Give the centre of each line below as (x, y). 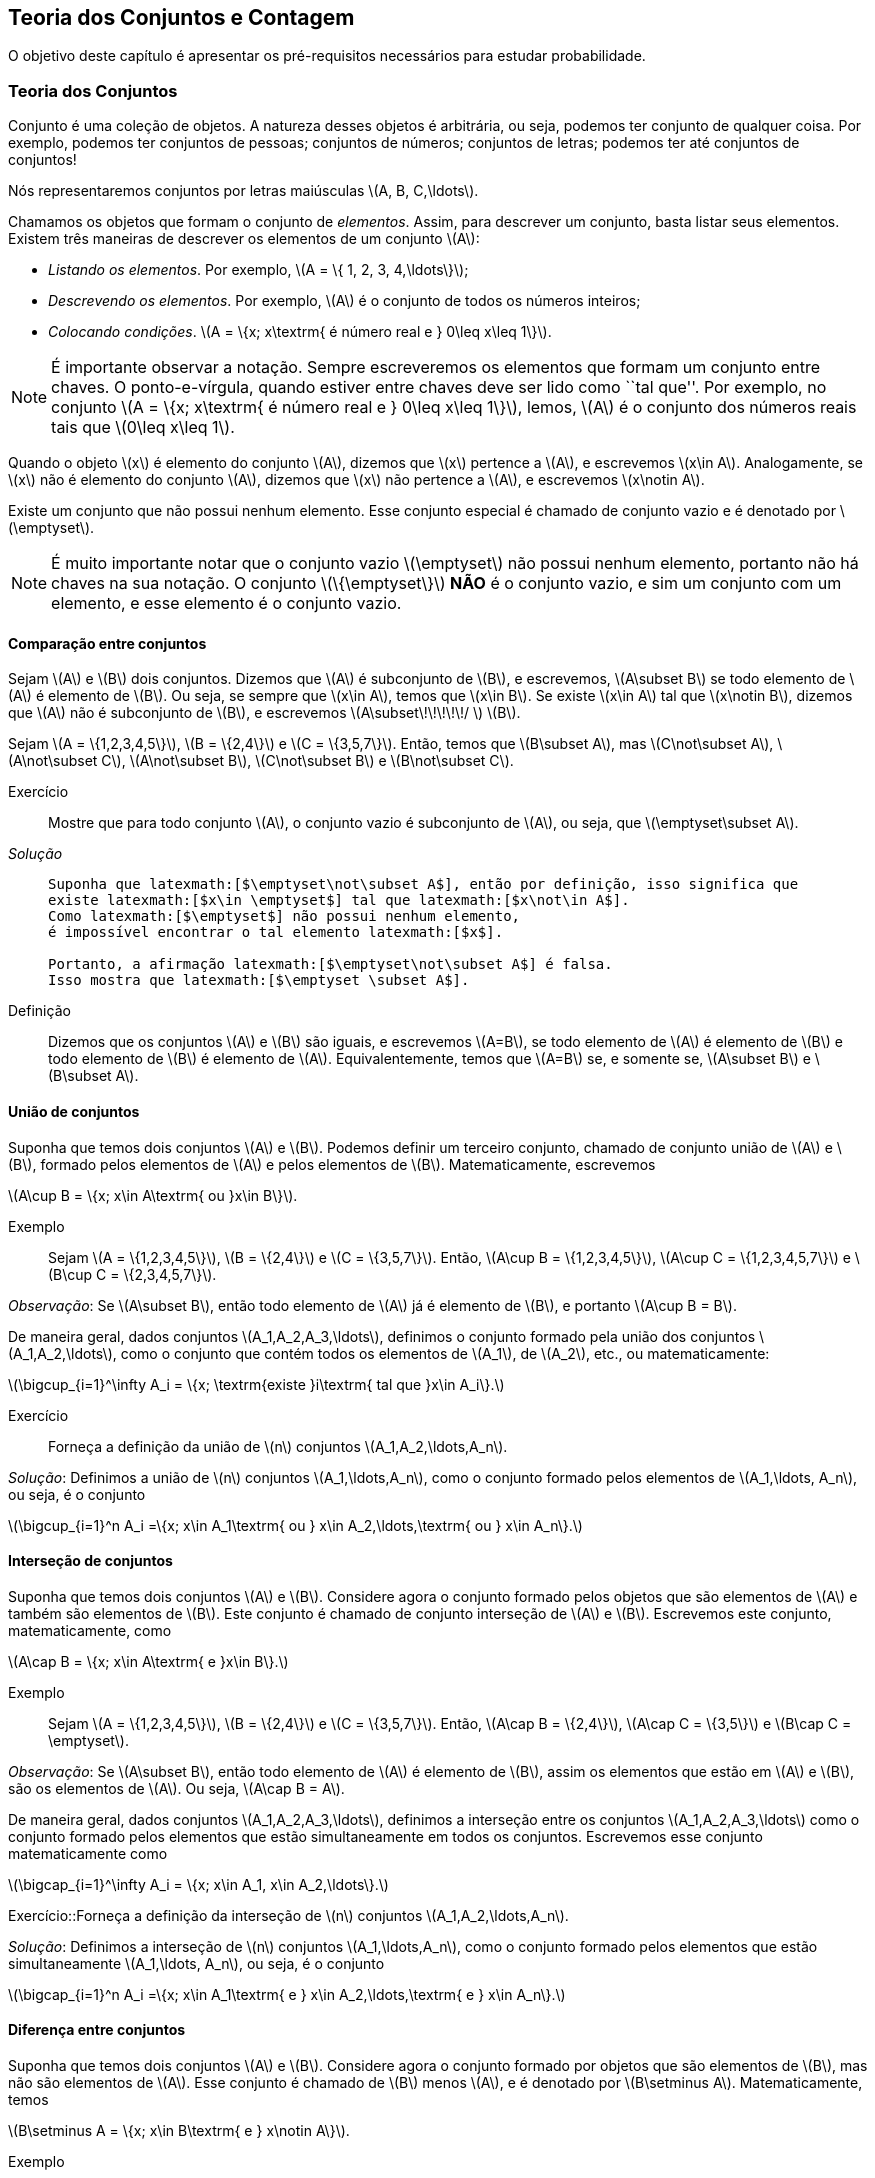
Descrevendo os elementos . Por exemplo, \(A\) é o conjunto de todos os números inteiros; (344, 301)
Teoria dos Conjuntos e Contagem (181, 17)
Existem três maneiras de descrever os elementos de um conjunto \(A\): (244, 239)
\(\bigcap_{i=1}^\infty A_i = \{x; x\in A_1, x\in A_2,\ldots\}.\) (198, 1884)
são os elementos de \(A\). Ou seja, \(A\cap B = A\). (176, 1788)
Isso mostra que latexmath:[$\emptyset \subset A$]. (259, 980)
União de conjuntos (74, 1111)
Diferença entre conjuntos (97, 2030)
